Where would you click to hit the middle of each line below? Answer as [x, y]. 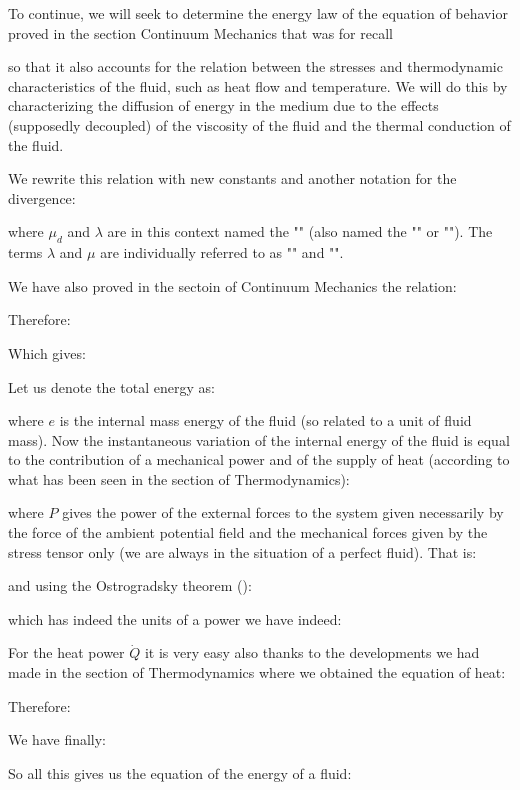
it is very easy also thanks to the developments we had [312, 652]
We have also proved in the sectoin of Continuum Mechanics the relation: [232, 285]
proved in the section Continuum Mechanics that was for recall [200, 32]
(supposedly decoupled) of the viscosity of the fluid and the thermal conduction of [259, 124]
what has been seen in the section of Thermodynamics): [179, 478]
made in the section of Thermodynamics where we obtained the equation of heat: [257, 672]
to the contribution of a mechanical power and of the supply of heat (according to [259, 459]
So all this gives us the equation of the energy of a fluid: [180, 772]
